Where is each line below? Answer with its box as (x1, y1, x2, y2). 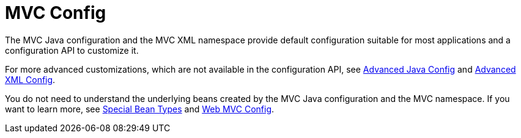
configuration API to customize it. (5, 45, 139, 56)
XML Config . (5, 74, 56, 85)
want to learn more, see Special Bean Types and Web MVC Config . (5, 103, 275, 114)
